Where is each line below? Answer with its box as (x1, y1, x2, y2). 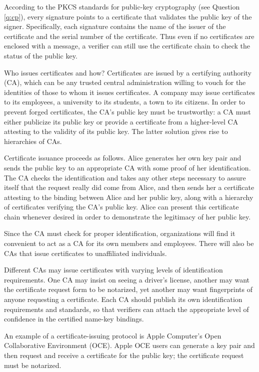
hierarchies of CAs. (4, 135, 62, 146)
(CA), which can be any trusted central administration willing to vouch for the (4, 77, 246, 87)
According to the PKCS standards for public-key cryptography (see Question (4, 1, 240, 11)
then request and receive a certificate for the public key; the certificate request (4, 350, 244, 360)
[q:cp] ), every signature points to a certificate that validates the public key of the (4, 11, 252, 21)
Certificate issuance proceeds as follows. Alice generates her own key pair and (4, 152, 241, 163)
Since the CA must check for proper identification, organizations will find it (4, 228, 235, 238)
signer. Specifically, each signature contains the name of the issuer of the (4, 21, 226, 31)
